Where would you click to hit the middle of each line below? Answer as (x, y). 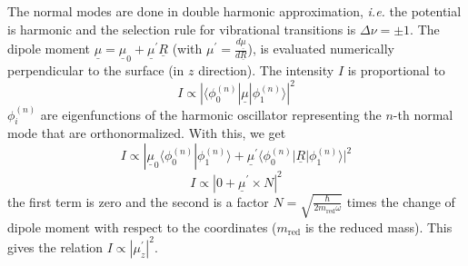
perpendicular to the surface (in (96, 70)
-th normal (423, 114)
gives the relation (55, 246)
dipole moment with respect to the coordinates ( (142, 227)
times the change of (401, 201)
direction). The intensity (266, 70)
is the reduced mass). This (378, 227)
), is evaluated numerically (321, 49)
